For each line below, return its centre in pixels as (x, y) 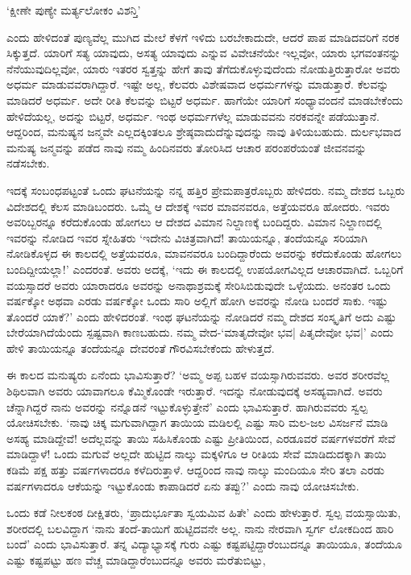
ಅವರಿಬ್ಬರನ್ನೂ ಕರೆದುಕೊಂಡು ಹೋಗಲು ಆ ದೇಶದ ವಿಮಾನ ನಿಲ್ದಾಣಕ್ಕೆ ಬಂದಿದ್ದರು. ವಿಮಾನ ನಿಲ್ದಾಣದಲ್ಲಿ (194, 222)
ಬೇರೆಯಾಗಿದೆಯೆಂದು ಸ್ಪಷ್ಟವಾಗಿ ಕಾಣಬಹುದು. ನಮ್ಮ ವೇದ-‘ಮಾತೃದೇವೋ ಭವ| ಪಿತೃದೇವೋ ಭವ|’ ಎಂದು (200, 332)
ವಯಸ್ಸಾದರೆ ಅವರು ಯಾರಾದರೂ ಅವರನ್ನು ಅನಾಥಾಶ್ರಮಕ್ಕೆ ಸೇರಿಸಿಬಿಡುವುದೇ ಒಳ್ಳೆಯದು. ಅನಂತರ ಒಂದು (199, 285)
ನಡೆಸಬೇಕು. (28, 163)
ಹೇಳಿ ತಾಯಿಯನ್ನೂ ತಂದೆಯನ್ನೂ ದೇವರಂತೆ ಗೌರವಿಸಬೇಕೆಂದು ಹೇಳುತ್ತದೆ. (141, 347)
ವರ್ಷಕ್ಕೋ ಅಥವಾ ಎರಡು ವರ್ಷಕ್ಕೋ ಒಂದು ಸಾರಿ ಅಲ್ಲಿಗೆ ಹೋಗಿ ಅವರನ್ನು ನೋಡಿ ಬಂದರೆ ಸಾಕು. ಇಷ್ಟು (197, 301)
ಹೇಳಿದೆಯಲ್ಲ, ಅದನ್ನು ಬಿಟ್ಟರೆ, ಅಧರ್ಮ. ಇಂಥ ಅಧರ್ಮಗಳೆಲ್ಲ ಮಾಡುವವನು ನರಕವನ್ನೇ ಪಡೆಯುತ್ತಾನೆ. (193, 116)
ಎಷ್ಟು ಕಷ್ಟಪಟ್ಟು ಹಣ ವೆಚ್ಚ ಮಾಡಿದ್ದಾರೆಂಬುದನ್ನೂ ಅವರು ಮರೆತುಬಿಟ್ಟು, (136, 560)
